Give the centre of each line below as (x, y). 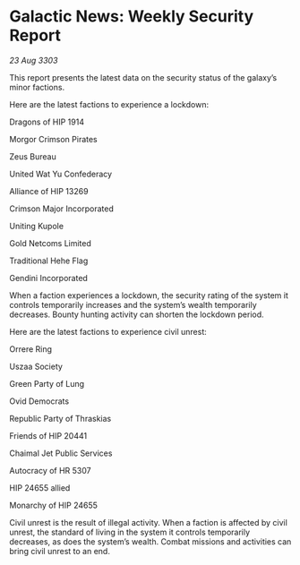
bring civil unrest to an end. (60, 551)
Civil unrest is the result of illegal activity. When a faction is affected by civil (149, 522)
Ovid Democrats (39, 401)
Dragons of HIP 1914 (47, 122)
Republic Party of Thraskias (60, 418)
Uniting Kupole (37, 226)
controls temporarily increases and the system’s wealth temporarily (133, 304)
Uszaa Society (36, 366)
